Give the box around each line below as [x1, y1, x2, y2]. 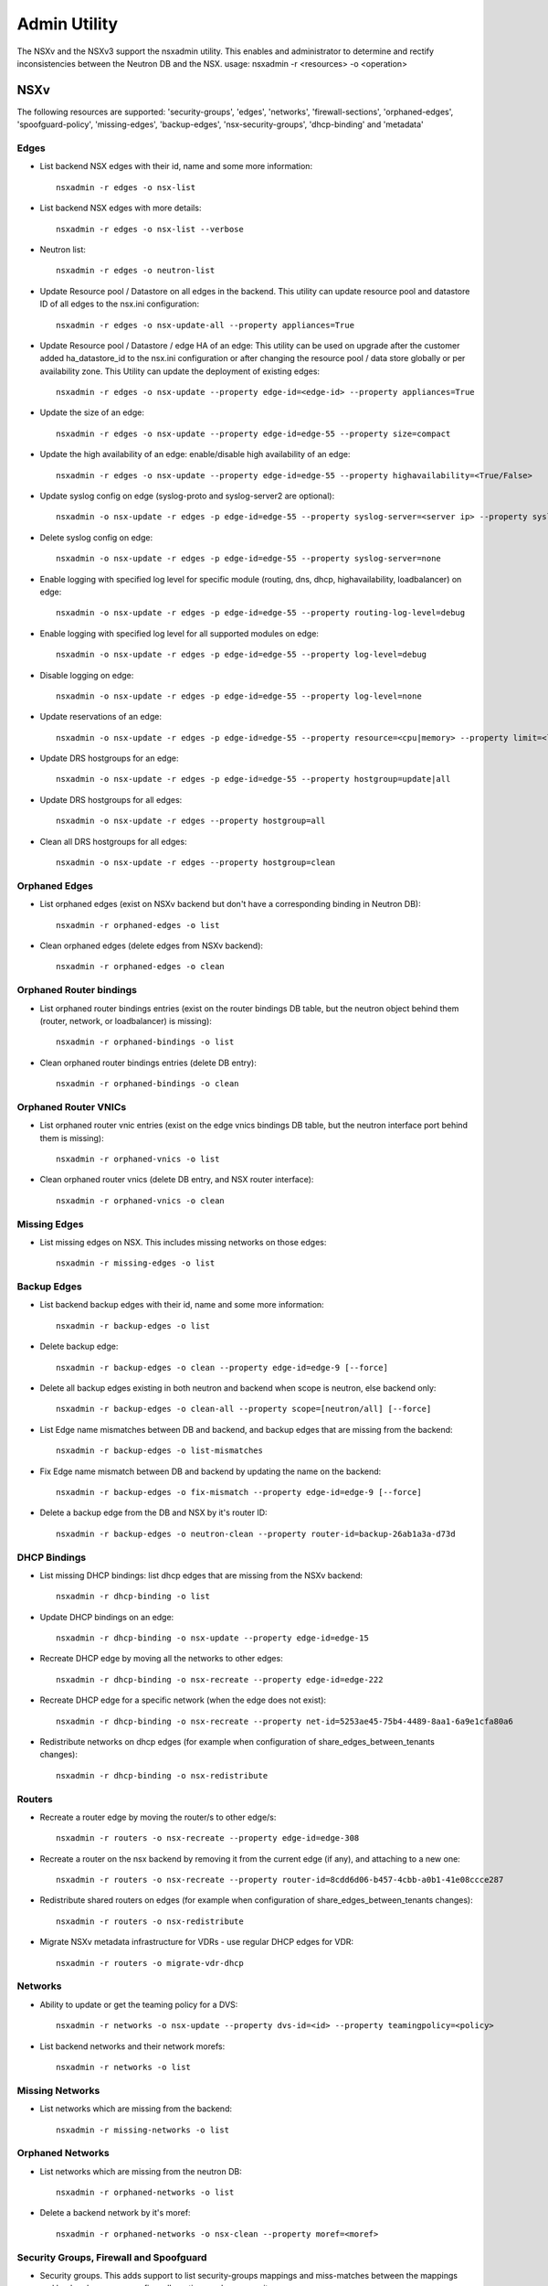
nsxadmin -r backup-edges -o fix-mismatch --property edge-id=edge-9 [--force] [56, 1487, 422, 1497]
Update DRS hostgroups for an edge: [39, 753, 179, 764]
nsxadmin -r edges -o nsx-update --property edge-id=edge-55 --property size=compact [56, 428, 451, 439]
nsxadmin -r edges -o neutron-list [56, 265, 216, 276]
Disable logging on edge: [39, 669, 134, 680]
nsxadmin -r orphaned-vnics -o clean [56, 1195, 226, 1206]
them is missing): [39, 1132, 104, 1143]
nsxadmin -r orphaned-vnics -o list [56, 1153, 220, 1164]
